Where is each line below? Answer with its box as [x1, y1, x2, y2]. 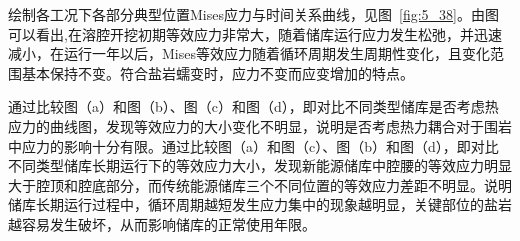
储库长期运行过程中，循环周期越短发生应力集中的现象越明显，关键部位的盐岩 [8, 194, 512, 215]
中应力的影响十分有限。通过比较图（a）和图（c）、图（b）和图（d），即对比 [8, 135, 499, 156]
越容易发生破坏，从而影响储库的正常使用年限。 [8, 213, 316, 234]
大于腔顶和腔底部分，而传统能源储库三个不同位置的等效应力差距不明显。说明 [8, 174, 512, 195]
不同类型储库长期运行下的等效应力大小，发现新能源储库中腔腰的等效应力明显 [8, 155, 512, 176]
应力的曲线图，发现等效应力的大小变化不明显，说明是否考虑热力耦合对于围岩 [8, 115, 512, 136]
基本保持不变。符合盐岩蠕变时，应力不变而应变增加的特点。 [21, 62, 414, 83]
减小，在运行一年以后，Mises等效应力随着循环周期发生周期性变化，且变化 [8, 43, 490, 64]
